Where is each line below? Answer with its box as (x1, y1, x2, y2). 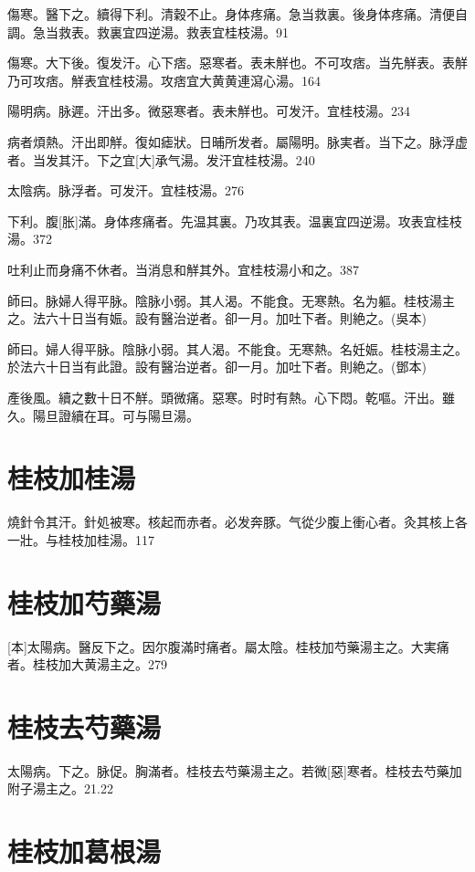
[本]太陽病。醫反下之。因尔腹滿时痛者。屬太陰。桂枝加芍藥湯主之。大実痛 (7, 636, 449, 656)
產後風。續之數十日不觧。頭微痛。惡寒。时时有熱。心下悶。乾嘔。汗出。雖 (7, 387, 455, 406)
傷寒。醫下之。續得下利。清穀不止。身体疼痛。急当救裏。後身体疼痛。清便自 (7, 5, 468, 23)
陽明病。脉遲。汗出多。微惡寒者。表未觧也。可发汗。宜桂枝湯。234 (7, 101, 410, 121)
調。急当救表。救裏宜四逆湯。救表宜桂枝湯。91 (7, 22, 289, 41)
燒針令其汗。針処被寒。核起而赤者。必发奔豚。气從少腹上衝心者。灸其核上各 (7, 512, 468, 531)
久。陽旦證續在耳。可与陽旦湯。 (7, 405, 199, 425)
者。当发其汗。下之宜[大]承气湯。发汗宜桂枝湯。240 (7, 150, 315, 169)
